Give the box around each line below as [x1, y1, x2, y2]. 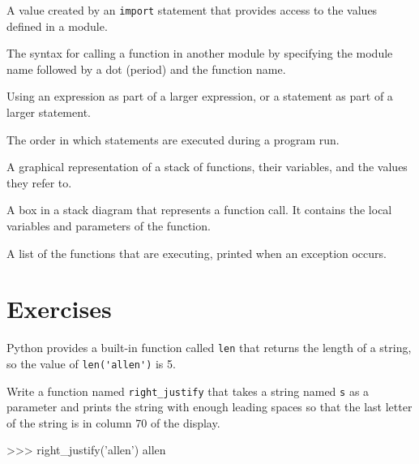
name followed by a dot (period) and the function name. [6, 60, 286, 77]
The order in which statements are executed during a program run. [6, 131, 340, 148]
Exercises [6, 292, 112, 325]
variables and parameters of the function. [6, 217, 211, 234]
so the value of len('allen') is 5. [6, 354, 176, 372]
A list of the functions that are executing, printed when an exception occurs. [6, 244, 387, 261]
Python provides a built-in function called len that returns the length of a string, [6, 339, 412, 356]
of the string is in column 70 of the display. [6, 414, 220, 431]
